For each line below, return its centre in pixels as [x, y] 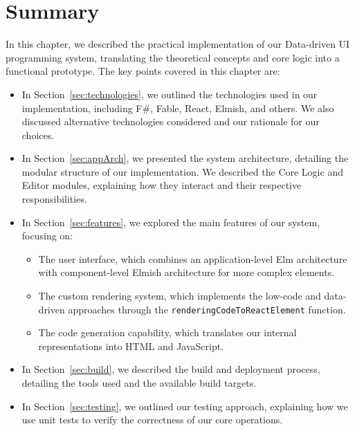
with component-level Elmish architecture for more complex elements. [186, 272]
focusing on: [47, 236]
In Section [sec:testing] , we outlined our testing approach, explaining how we [185, 406]
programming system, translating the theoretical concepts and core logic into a [173, 57]
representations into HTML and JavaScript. [131, 346]
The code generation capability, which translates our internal [167, 332]
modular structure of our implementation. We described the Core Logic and [182, 171]
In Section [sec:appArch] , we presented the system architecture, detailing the [185, 158]
